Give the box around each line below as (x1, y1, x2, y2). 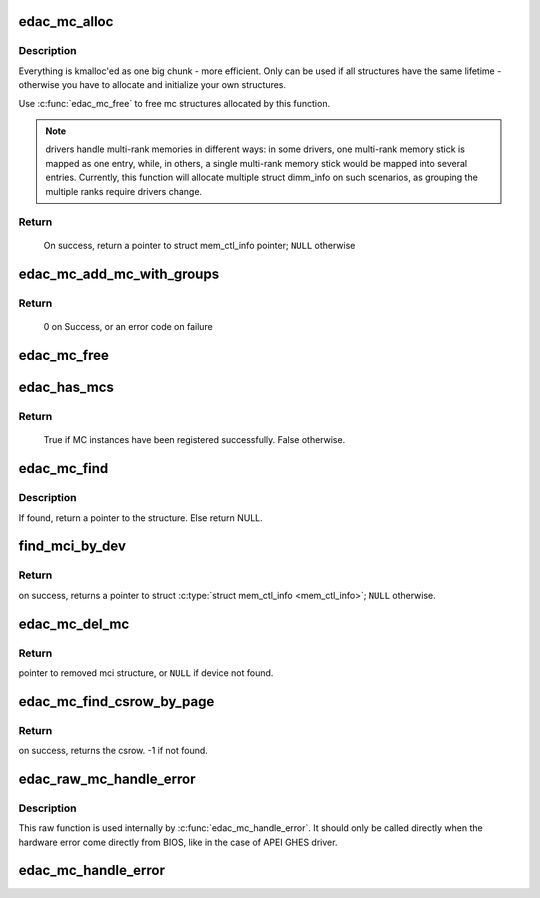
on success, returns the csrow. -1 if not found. (18, 745, 209, 757)
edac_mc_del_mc (18, 615, 130, 632)
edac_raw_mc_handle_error (18, 770, 196, 787)
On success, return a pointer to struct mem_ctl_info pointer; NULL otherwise (43, 240, 356, 252)
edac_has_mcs (18, 379, 115, 396)
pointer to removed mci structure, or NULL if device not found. (18, 666, 274, 679)
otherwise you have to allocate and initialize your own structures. (18, 79, 287, 91)
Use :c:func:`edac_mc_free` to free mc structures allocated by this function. (18, 97, 330, 109)
